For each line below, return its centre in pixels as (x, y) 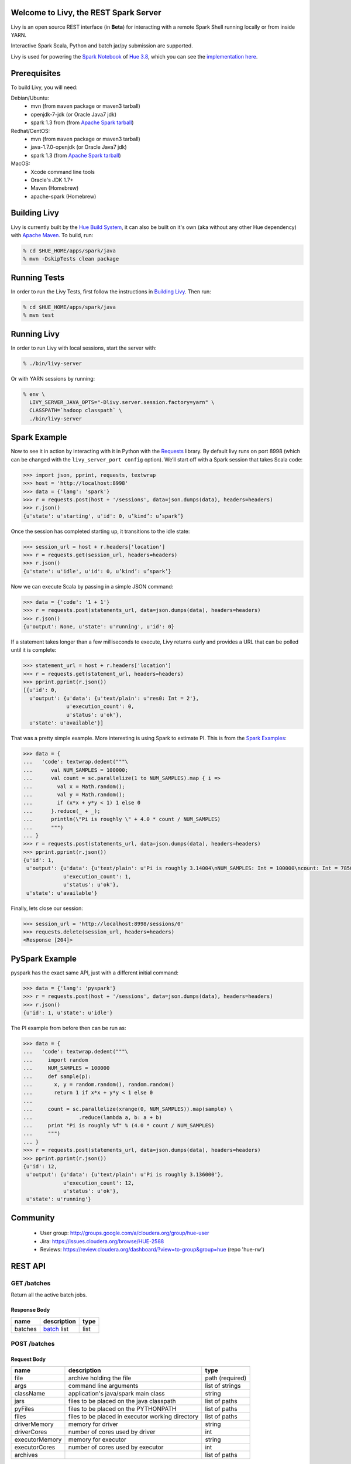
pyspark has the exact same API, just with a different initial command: (94, 973)
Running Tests (37, 277)
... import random (56, 1060)
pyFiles (24, 1409)
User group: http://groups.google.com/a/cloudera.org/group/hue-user (125, 1233)
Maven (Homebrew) (55, 188)
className (30, 1394)
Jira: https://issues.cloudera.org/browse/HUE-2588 (102, 1241)
